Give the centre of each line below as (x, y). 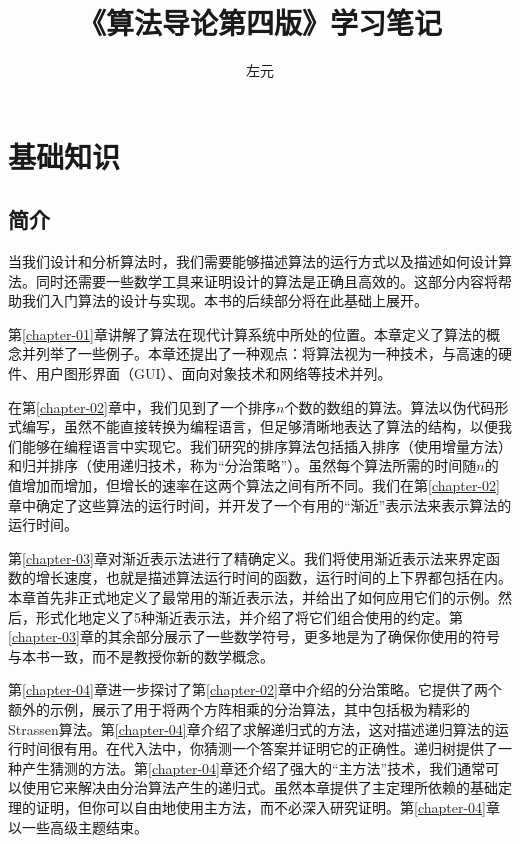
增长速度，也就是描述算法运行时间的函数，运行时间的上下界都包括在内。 (273, 577)
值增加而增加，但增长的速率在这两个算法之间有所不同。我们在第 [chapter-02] (254, 485)
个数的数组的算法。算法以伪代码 (389, 406)
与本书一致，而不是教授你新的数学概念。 (141, 655)
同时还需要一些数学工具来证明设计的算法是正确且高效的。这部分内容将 (266, 280)
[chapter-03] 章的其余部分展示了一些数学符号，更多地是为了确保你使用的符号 (254, 636)
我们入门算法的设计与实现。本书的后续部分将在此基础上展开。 (224, 300)
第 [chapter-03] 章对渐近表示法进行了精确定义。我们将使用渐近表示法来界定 (247, 557)
